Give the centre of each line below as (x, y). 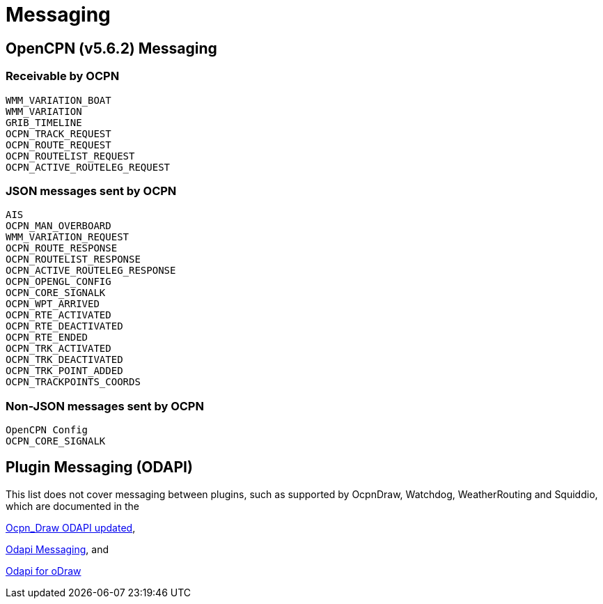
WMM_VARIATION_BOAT (58, 100)
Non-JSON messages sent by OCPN (105, 406)
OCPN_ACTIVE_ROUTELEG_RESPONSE (91, 271)
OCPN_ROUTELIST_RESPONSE (73, 260)
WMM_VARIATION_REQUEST (68, 237)
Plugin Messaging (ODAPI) (99, 467)
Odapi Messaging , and (57, 549)
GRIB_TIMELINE (44, 122)
